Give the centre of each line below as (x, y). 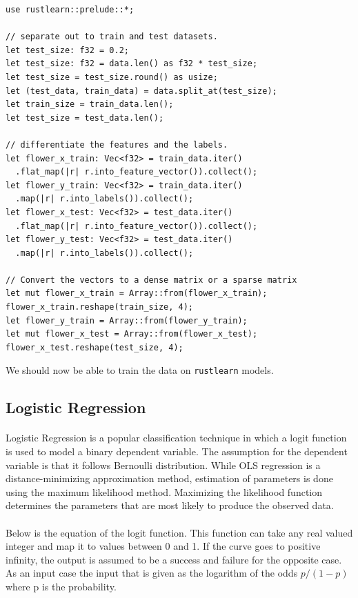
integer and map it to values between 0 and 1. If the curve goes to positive (163, 546)
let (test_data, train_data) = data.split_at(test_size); (141, 91)
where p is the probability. (61, 586)
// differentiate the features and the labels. (117, 144)
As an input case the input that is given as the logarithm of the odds (152, 573)
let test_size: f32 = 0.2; (67, 50)
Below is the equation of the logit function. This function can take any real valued (179, 532)
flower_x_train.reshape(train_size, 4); (100, 307)
